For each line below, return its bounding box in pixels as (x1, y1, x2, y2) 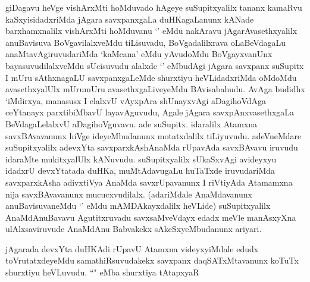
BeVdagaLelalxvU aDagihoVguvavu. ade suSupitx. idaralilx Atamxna (5, 117, 258, 130)
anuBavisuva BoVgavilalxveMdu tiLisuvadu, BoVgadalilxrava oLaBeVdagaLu (5, 36, 286, 48)
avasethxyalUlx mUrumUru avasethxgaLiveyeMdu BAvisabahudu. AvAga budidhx (5, 83, 305, 95)
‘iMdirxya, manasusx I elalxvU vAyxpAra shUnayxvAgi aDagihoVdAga (5, 94, 267, 106)
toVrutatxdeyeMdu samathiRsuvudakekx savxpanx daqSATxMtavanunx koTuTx (5, 254, 299, 267)
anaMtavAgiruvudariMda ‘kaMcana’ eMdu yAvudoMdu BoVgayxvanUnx (5, 48, 273, 60)
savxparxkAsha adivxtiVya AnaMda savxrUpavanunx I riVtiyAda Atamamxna (5, 176, 293, 188)
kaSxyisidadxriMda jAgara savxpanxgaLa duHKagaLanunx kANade (5, 12, 254, 25)
